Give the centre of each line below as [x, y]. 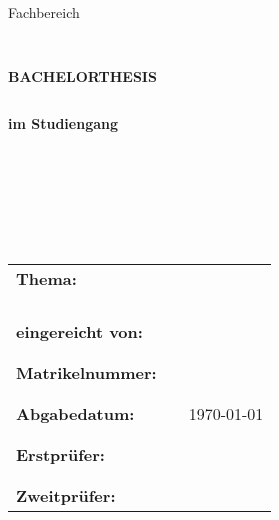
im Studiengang [63, 123]
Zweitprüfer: [66, 495]
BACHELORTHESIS [82, 75]
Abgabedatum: [75, 413]
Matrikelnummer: [86, 372]
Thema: [46, 278]
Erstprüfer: [60, 454]
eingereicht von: [79, 331]
